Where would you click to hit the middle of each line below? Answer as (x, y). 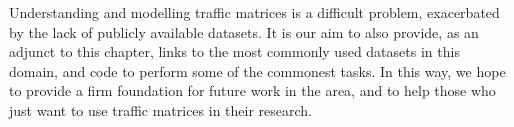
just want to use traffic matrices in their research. (161, 109)
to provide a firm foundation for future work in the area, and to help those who (252, 90)
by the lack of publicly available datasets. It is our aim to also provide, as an (244, 31)
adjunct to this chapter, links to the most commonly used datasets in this (234, 51)
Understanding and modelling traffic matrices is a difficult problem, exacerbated (254, 12)
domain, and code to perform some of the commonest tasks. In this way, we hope (257, 70)
